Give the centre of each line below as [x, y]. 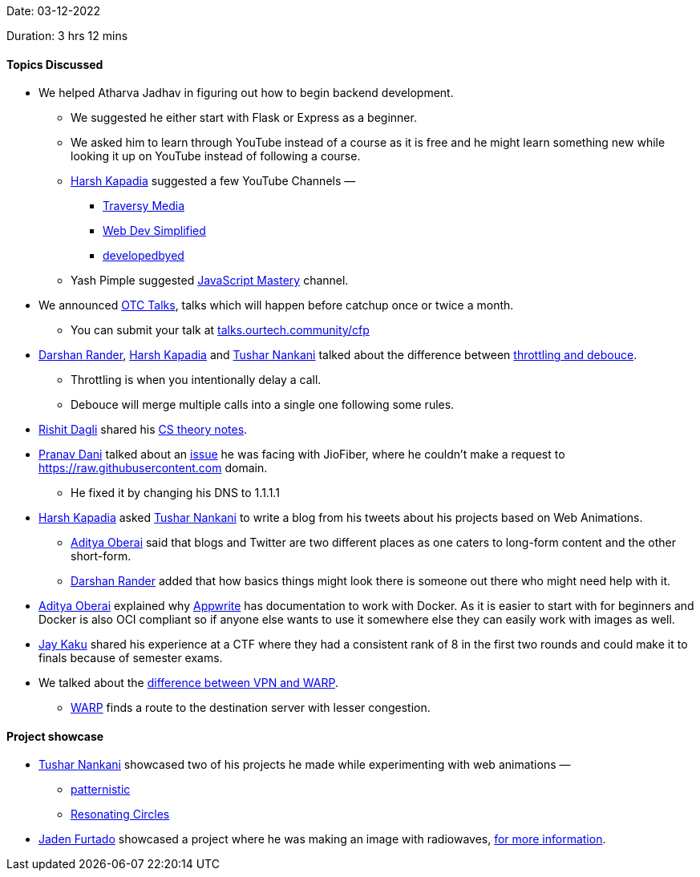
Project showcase [55, 736]
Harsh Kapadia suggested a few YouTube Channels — [213, 181]
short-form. [101, 556]
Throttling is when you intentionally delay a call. [196, 380]
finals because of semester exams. [131, 658]
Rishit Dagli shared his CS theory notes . [143, 430]
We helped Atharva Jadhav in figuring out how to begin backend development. [246, 93]
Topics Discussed [55, 64]
